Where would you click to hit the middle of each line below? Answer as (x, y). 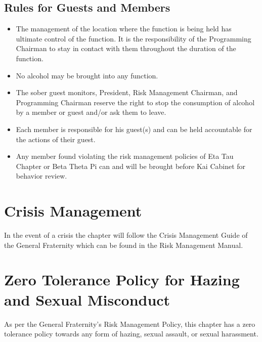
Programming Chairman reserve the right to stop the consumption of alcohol (135, 102)
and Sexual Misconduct (87, 299)
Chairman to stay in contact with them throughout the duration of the (126, 48)
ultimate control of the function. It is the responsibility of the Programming (134, 38)
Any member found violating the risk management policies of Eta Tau (125, 156)
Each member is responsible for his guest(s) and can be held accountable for (134, 129)
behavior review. (41, 176)
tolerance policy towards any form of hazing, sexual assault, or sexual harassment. (131, 334)
